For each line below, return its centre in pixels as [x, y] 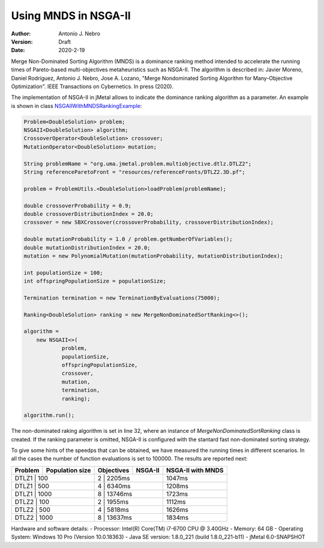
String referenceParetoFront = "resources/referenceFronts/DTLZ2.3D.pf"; [134, 172]
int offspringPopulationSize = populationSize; [95, 281]
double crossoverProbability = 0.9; [78, 206]
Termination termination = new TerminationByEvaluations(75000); [122, 298]
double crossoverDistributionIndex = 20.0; [89, 214]
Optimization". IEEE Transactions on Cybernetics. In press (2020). [92, 86]
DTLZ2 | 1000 [34, 517]
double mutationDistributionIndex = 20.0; [87, 248]
